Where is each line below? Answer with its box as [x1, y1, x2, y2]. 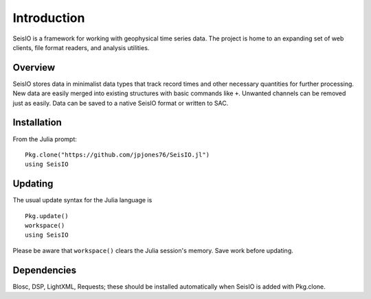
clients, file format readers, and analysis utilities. [12, 43, 150, 51]
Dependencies [12, 264, 77, 276]
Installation [12, 117, 62, 128]
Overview [12, 62, 56, 73]
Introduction [12, 10, 85, 25]
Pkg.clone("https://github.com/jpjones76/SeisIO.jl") [25, 151, 210, 158]
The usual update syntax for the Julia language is [12, 196, 153, 204]
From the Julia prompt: [12, 134, 77, 143]
